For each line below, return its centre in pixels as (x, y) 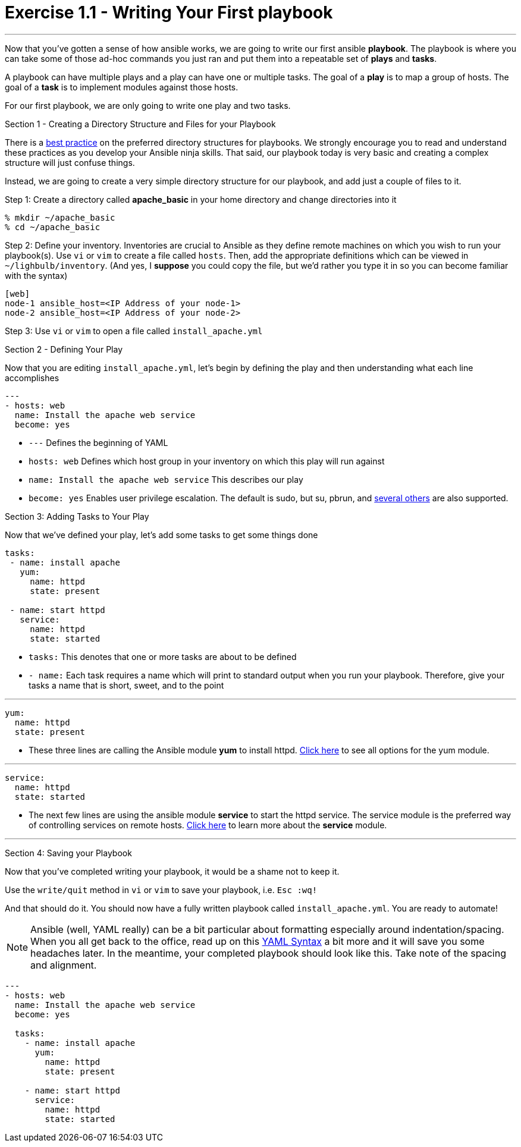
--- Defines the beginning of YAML (98, 442)
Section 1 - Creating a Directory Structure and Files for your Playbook (140, 124)
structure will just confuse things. (70, 162)
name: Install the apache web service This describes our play (166, 479)
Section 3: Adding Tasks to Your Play (77, 516)
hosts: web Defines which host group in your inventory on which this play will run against (207, 461)
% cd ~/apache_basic (53, 227)
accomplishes (32, 378)
